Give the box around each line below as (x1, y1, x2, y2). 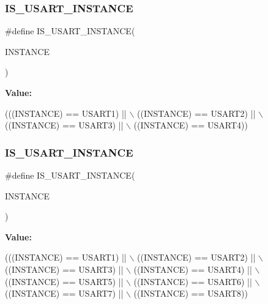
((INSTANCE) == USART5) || (5, 275, 124, 287)
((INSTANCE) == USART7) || (5, 287, 124, 300)
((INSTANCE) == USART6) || (133, 275, 252, 287)
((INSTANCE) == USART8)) (133, 287, 248, 300)
